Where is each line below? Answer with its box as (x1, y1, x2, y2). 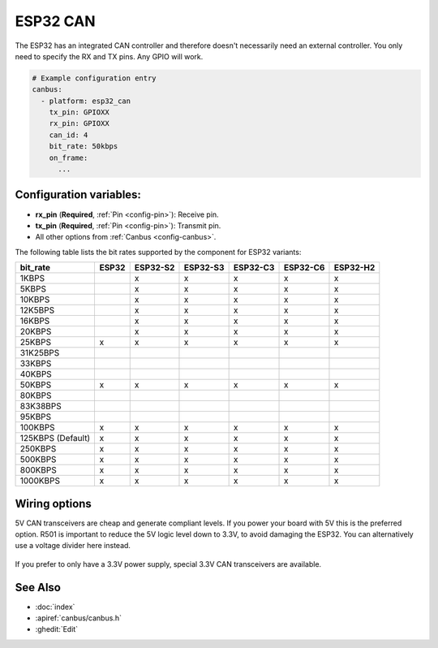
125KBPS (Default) (19, 433, 91, 444)
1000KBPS (19, 475, 61, 486)
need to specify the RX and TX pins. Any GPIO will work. (15, 51, 204, 61)
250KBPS (19, 443, 57, 455)
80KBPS (19, 390, 52, 401)
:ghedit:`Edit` (35, 624, 79, 634)
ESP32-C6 (283, 262, 325, 274)
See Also (15, 581, 61, 594)
